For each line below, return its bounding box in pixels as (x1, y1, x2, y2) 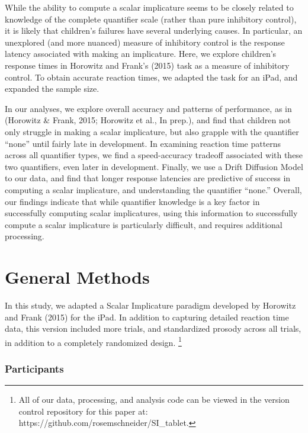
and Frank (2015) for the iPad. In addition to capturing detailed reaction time (5, 310, 289, 323)
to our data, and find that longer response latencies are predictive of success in (5, 172, 291, 184)
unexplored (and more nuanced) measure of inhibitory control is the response (5, 36, 285, 48)
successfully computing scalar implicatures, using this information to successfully (5, 207, 298, 219)
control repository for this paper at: (18, 405, 148, 417)
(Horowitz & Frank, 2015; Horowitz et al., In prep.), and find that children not (5, 114, 291, 126)
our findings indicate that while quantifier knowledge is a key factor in (5, 195, 260, 207)
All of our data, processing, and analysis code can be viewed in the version (18, 393, 290, 406)
